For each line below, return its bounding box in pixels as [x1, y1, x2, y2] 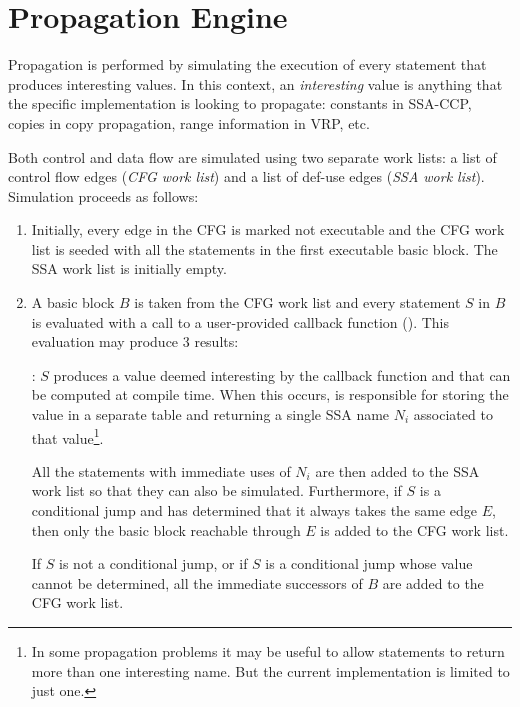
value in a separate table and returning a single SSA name [31, 404, 390, 425]
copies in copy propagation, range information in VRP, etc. [8, 112, 370, 133]
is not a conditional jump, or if [59, 553, 248, 574]
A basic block [31, 292, 115, 313]
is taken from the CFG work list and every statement [134, 292, 461, 313]
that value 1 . [31, 424, 104, 448]
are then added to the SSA [315, 460, 480, 481]
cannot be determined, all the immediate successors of [31, 572, 363, 593]
